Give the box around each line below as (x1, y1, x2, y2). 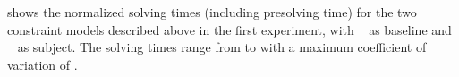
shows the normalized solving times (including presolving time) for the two (7, 3, 417, 21)
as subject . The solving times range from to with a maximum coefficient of (17, 38, 427, 56)
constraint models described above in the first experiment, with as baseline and (7, 20, 452, 38)
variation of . (7, 55, 78, 73)
